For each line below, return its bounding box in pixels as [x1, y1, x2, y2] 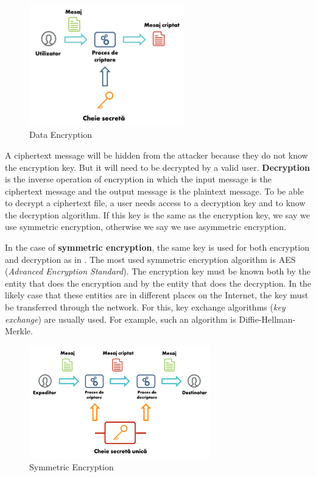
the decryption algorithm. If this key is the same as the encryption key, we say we [5, 208, 310, 221]
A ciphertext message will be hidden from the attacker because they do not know [5, 148, 308, 161]
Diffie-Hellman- [239, 312, 296, 325]
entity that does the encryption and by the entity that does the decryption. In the [5, 276, 312, 289]
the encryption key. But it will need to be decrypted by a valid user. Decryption [5, 160, 311, 173]
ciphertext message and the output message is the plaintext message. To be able [5, 184, 304, 197]
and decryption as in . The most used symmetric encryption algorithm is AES [5, 253, 296, 265]
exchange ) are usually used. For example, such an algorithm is [5, 312, 236, 325]
